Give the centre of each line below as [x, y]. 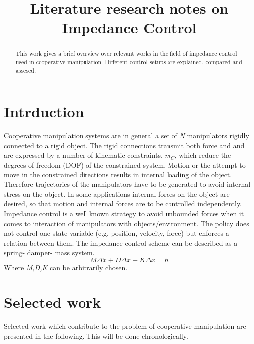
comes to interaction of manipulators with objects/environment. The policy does [127, 223]
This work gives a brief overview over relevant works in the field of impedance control [126, 53]
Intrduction [44, 112]
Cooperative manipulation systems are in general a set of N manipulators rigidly [127, 135]
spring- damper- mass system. [49, 252]
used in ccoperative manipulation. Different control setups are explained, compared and [129, 62]
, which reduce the [203, 155]
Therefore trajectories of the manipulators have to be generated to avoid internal [127, 184]
